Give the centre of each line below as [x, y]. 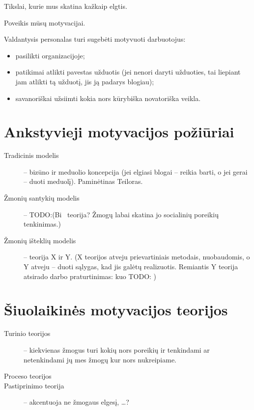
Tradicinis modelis [31, 155]
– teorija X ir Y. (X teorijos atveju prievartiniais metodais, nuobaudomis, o [137, 257]
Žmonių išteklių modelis [40, 240]
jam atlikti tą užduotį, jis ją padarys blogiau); [85, 81]
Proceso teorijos [28, 376]
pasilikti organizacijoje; [50, 55]
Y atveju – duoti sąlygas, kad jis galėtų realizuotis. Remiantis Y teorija [131, 267]
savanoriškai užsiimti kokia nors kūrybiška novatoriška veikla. [108, 98]
